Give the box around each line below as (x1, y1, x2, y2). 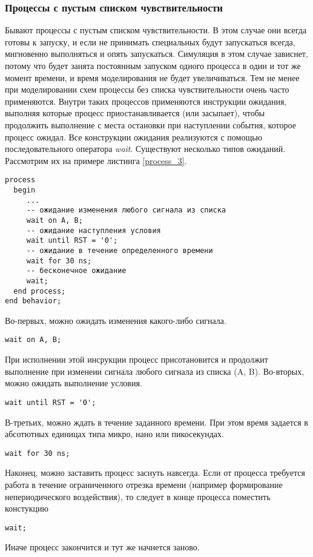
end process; (13, 286, 66, 295)
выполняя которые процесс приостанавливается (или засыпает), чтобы (5, 107, 265, 119)
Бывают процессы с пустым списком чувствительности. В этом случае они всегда (5, 24, 307, 36)
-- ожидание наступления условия (26, 226, 161, 235)
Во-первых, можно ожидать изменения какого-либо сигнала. (5, 314, 226, 326)
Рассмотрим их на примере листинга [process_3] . (5, 154, 187, 166)
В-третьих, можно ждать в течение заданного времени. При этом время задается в (5, 415, 308, 428)
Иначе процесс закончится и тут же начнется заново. (5, 541, 200, 553)
